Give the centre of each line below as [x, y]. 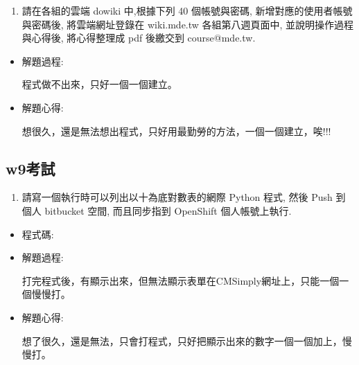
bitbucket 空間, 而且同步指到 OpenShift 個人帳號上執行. [168, 210]
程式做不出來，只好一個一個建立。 [99, 84]
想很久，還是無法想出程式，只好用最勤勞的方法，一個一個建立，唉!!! [176, 131]
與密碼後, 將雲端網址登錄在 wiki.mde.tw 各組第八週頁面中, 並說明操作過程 [188, 24]
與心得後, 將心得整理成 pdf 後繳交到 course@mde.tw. [139, 38]
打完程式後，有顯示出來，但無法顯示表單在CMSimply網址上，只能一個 [181, 280]
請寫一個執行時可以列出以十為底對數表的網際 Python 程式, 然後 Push [177, 197]
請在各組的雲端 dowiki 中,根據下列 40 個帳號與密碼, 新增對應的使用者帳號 [187, 10]
